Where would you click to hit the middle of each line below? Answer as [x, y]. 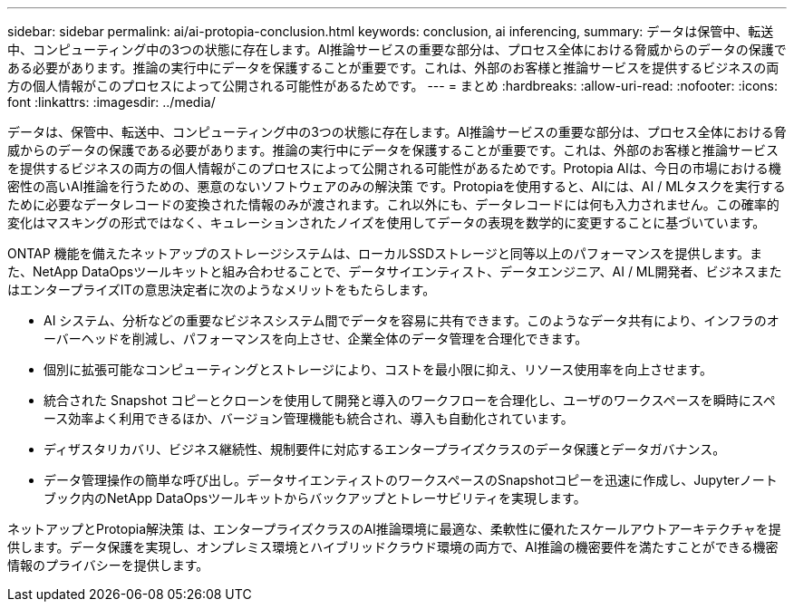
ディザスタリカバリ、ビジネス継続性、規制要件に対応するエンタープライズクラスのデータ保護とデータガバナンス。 [385, 449]
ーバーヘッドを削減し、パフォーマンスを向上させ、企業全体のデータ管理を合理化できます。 [316, 338]
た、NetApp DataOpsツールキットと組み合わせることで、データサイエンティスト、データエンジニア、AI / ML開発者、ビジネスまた [395, 271]
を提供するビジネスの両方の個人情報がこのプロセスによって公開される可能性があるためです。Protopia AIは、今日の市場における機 [394, 168]
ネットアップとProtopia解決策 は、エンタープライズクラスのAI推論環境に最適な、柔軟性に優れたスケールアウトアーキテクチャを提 [394, 529]
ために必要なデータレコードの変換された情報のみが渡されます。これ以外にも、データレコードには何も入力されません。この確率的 [393, 204]
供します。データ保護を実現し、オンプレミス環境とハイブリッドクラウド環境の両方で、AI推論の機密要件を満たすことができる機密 [393, 547]
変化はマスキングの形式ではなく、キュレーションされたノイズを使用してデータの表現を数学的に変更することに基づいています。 [387, 222]
